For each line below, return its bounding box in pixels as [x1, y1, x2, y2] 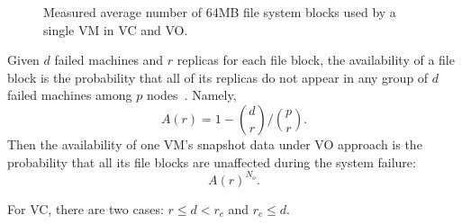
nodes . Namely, [146, 85, 237, 104]
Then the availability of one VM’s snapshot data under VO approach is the [7, 134, 422, 153]
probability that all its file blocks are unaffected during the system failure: [7, 152, 416, 171]
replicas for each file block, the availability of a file [177, 50, 455, 69]
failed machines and [54, 50, 164, 69]
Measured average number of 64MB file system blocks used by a [43, 3, 396, 21]
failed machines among [7, 85, 132, 104]
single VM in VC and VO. [43, 20, 188, 39]
